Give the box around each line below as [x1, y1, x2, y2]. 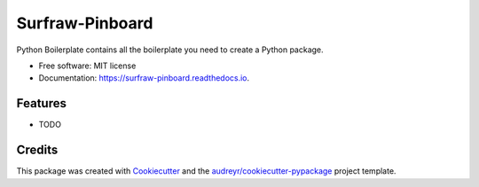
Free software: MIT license [38, 60, 137, 71]
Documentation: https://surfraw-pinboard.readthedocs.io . [38, 73, 250, 83]
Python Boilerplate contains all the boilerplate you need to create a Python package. [16, 44, 324, 55]
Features [16, 96, 67, 111]
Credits [16, 143, 59, 158]
